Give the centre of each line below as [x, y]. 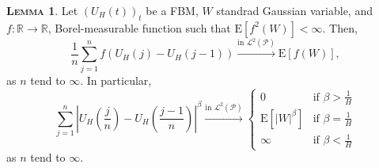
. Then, [340, 27]
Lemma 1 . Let [42, 10]
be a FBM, [172, 10]
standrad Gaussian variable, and [294, 10]
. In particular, [116, 80]
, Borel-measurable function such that [139, 27]
